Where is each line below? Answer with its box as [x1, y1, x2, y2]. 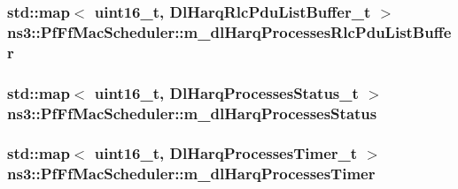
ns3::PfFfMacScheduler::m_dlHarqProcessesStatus [7, 102, 377, 124]
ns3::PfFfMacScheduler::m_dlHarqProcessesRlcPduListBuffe [7, 20, 452, 42]
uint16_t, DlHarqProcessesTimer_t [94, 142, 358, 164]
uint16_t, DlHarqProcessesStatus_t [94, 81, 359, 103]
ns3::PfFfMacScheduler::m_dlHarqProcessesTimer [7, 163, 376, 185]
